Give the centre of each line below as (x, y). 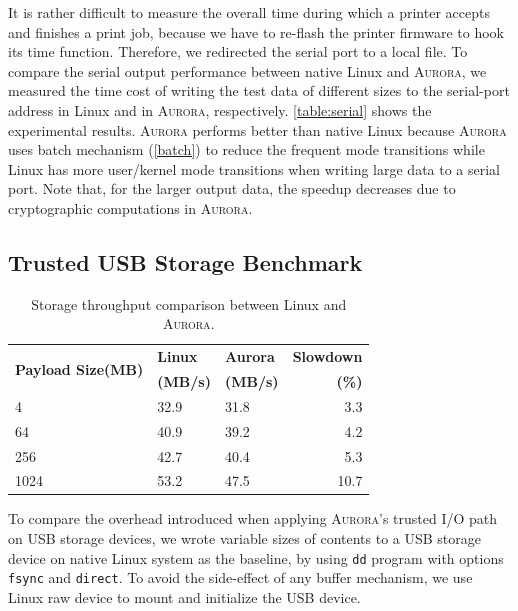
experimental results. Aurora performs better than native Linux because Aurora (257, 129)
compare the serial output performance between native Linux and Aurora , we (247, 70)
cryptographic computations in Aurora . (130, 207)
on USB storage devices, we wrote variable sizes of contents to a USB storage (245, 538)
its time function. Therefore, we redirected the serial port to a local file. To (238, 51)
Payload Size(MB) (79, 368)
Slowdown (327, 356)
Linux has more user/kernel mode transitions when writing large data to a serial (254, 168)
